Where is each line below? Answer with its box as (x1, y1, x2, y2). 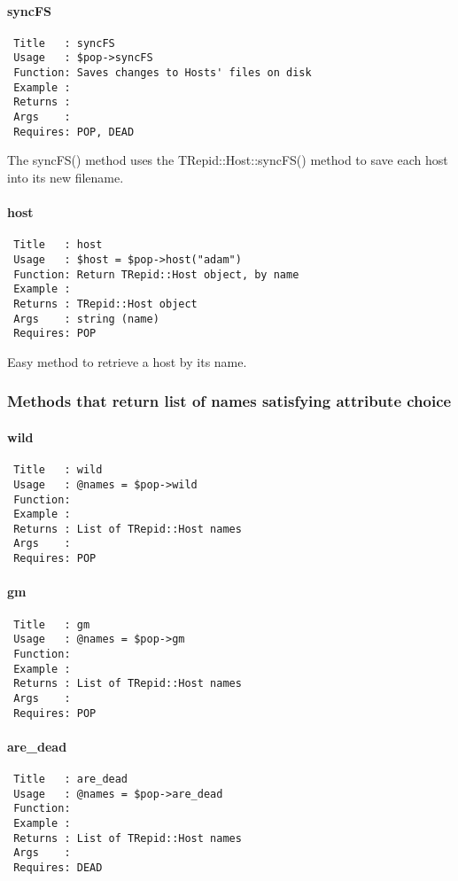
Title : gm (13, 618, 90, 631)
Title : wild (13, 464, 103, 477)
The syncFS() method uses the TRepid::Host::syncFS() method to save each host (7, 151, 448, 169)
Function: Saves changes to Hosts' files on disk (13, 66, 312, 80)
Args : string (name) (13, 312, 159, 325)
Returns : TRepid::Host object (13, 298, 198, 310)
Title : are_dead (13, 772, 128, 785)
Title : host (13, 238, 103, 252)
